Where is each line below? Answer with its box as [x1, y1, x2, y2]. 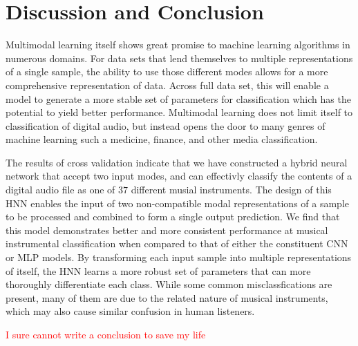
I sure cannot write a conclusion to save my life [6, 327, 206, 341]
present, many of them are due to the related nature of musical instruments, [6, 290, 328, 305]
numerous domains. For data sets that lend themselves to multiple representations [6, 50, 353, 65]
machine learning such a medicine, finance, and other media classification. [6, 132, 318, 146]
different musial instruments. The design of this [131, 182, 332, 197]
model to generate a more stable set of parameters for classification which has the [6, 91, 351, 106]
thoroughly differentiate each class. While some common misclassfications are [6, 277, 332, 291]
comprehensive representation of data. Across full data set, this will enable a [6, 77, 329, 92]
